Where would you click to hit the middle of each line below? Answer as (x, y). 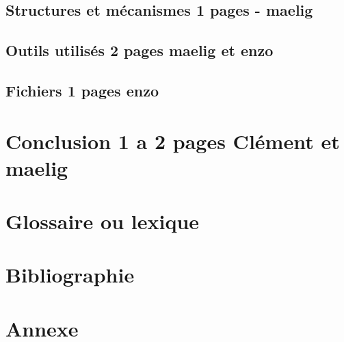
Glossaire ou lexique (103, 221)
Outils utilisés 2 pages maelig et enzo (140, 50)
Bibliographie (70, 275)
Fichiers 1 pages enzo (82, 90)
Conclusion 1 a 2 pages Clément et (173, 141)
